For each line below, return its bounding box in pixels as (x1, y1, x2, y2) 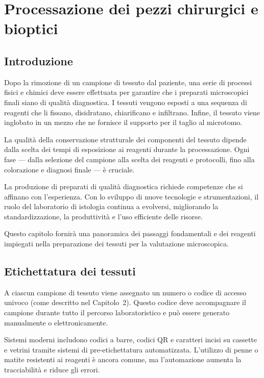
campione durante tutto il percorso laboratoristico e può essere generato (4, 307, 230, 318)
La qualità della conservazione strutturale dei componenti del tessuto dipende (4, 134, 247, 144)
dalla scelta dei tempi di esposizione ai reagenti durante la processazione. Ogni (4, 144, 250, 155)
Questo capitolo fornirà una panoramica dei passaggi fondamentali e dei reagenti (4, 228, 256, 239)
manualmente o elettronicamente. (4, 317, 108, 327)
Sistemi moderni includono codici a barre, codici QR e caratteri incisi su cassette (4, 334, 257, 345)
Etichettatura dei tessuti (4, 263, 136, 279)
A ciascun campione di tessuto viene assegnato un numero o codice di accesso (4, 287, 247, 297)
